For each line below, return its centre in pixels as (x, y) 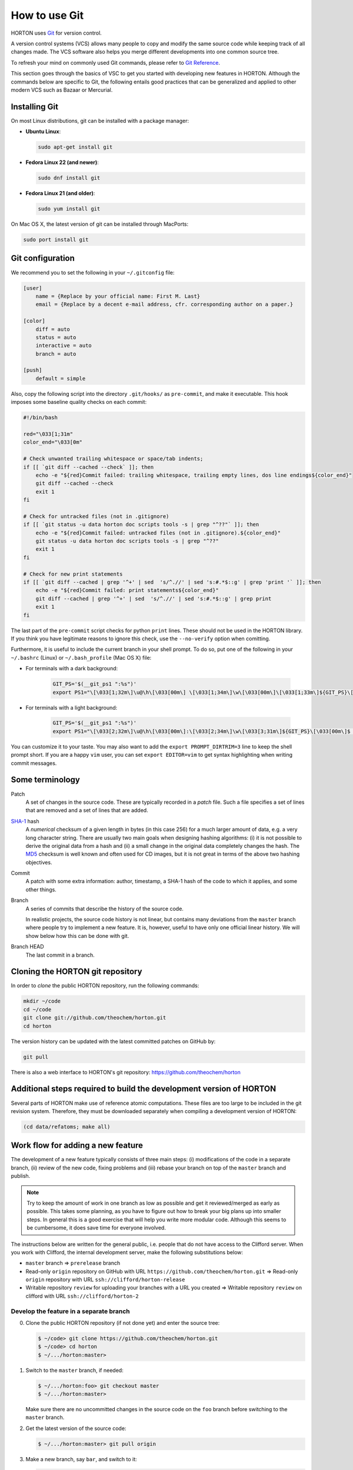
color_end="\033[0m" (53, 442)
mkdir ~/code (42, 1001)
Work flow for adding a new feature (77, 1146)
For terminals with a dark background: (72, 669)
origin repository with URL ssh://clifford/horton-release (105, 1279)
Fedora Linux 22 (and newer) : (62, 162)
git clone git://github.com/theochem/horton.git (95, 1018)
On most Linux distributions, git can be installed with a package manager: (100, 121)
